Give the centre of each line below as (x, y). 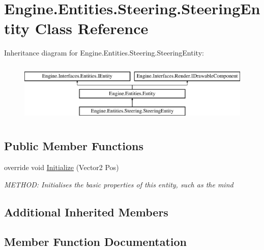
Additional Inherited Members (86, 212)
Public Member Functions (74, 146)
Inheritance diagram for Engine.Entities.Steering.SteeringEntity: (104, 53)
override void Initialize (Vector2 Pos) (62, 167)
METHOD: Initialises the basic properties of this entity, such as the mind (119, 184)
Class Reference (92, 28)
